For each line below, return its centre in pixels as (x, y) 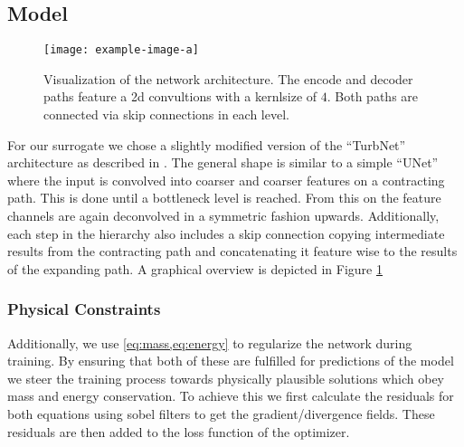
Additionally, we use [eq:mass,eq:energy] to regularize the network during (210, 342)
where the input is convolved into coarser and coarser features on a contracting (226, 180)
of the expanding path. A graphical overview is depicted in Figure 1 (195, 268)
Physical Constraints (84, 309)
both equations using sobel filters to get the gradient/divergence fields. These (221, 413)
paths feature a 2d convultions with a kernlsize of (180, 96)
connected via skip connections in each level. (166, 114)
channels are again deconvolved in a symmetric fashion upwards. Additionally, (223, 216)
